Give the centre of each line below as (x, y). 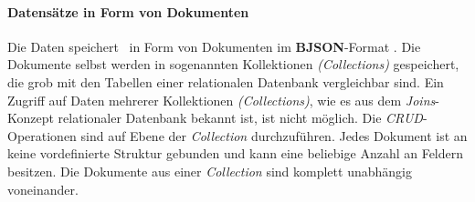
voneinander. (43, 189)
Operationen (42, 135)
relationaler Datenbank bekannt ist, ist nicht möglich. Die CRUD (240, 118)
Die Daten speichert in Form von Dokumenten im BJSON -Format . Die (214, 46)
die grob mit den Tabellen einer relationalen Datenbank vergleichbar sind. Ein (226, 81)
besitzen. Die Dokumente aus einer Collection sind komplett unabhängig (210, 171)
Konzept (31, 118)
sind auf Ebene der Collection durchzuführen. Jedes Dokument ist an (274, 135)
